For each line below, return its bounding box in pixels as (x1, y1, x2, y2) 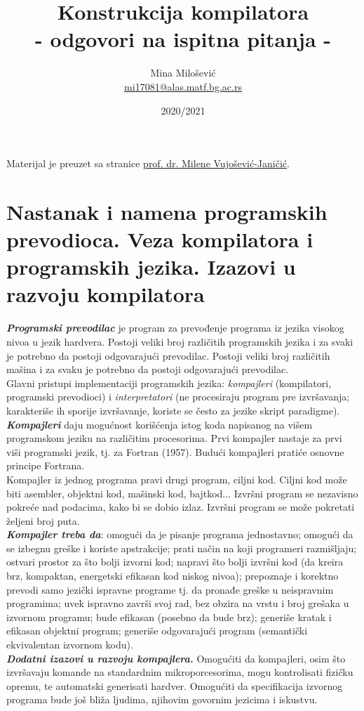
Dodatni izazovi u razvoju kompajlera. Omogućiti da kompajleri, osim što (6, 651, 346, 665)
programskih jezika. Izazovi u (6, 252, 296, 281)
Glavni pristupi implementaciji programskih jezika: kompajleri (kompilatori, (6, 375, 332, 390)
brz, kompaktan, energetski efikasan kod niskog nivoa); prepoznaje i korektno (6, 568, 339, 583)
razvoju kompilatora (6, 280, 205, 308)
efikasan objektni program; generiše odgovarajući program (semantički (6, 623, 308, 638)
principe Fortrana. (6, 458, 85, 473)
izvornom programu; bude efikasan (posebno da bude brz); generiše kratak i (6, 609, 332, 624)
